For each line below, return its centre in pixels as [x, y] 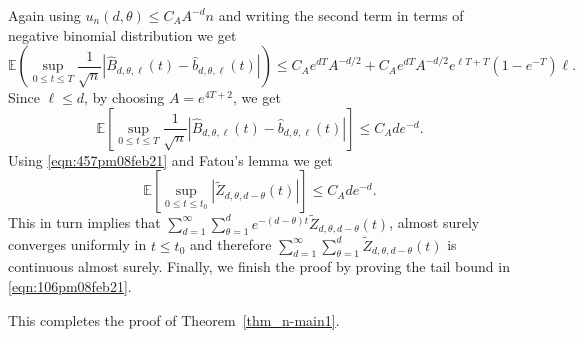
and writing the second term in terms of [341, 15]
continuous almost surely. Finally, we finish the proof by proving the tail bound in [259, 266]
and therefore [231, 244]
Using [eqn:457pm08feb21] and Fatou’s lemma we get [170, 159]
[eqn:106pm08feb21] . [70, 286]
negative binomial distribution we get [122, 34]
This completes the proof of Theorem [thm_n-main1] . [174, 319]
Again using [44, 15]
